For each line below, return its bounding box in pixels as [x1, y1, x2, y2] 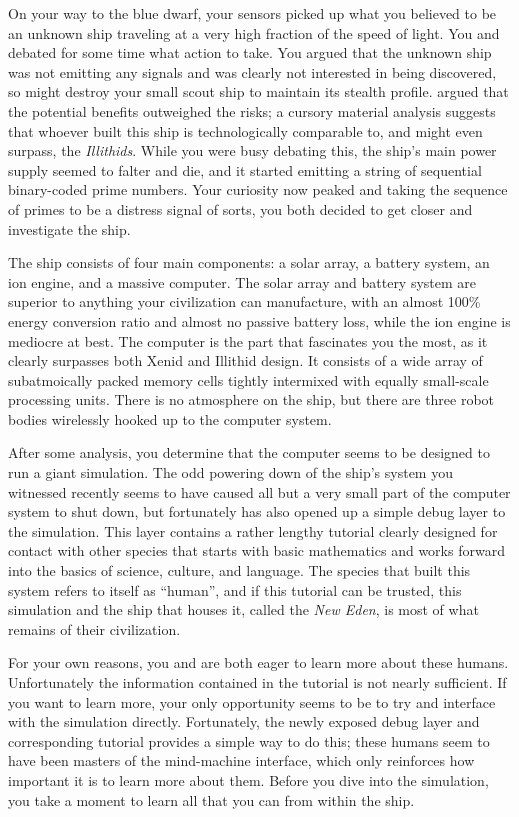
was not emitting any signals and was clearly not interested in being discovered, [8, 61, 497, 82]
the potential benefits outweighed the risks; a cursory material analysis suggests [8, 100, 496, 121]
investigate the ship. [8, 218, 131, 239]
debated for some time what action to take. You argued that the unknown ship [8, 42, 492, 63]
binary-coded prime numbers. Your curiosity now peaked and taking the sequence [8, 179, 508, 200]
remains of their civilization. [8, 618, 181, 639]
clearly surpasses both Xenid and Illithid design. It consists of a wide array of [8, 350, 483, 371]
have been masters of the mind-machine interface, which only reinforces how [8, 750, 475, 771]
